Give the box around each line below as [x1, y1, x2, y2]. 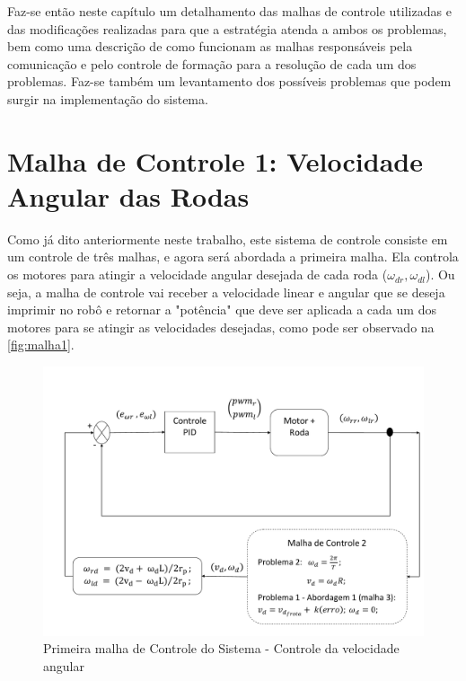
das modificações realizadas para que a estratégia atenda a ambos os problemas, [7, 19, 447, 38]
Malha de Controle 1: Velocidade [7, 142, 423, 179]
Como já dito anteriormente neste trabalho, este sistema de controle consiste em [7, 229, 448, 248]
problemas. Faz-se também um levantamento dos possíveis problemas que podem [7, 72, 452, 91]
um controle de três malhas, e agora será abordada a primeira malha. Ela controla [7, 247, 459, 266]
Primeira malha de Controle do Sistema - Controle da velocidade [43, 639, 400, 658]
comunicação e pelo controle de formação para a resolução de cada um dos [7, 54, 417, 73]
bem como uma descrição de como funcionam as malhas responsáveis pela [7, 37, 413, 56]
